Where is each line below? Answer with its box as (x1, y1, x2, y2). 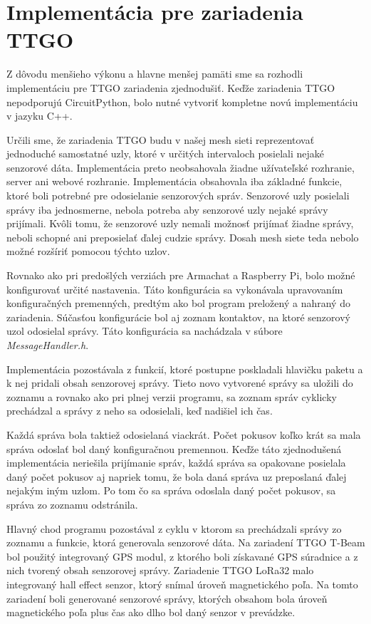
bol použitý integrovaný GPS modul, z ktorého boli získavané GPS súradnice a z (6, 548, 358, 563)
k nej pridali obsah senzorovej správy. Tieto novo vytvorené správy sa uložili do (6, 375, 353, 390)
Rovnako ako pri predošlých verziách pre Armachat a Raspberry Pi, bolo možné (6, 268, 355, 283)
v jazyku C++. (6, 108, 73, 123)
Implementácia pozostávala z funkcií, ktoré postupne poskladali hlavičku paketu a (6, 361, 363, 376)
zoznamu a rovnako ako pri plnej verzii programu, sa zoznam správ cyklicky (6, 389, 337, 404)
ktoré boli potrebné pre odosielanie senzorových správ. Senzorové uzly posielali (6, 188, 350, 203)
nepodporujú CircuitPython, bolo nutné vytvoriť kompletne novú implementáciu (6, 94, 358, 109)
